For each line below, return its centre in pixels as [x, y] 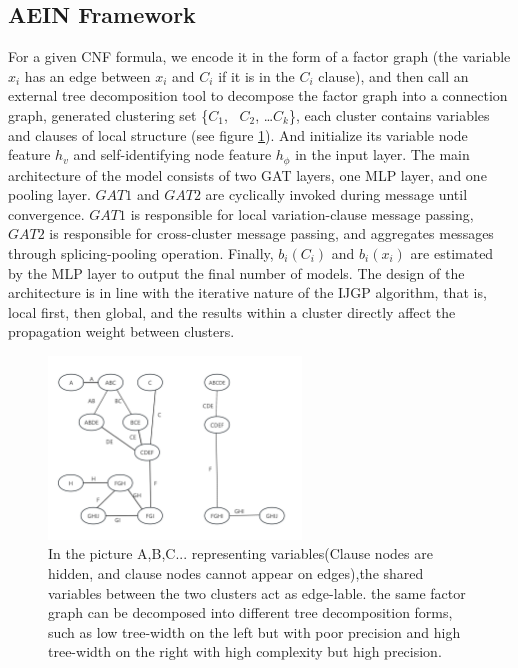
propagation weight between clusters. [121, 331]
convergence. [46, 213]
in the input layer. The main [382, 154]
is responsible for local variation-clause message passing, [302, 213]
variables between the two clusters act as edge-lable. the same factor [257, 592]
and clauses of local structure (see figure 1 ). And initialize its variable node [238, 134]
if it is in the [256, 75]
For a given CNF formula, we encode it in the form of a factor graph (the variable [259, 56]
